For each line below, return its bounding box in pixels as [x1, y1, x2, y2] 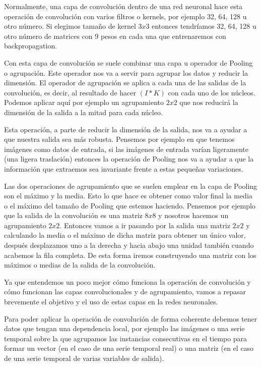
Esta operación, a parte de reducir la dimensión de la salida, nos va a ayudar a [4, 124, 247, 134]
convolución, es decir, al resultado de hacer [4, 87, 136, 97]
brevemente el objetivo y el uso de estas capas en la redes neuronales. [4, 296, 218, 307]
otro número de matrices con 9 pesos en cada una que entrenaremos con [4, 30, 226, 41]
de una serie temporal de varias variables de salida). [4, 353, 164, 363]
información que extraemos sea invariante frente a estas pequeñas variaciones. [4, 163, 243, 174]
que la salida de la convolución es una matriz [4, 210, 143, 221]
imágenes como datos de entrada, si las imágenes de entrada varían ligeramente [4, 143, 249, 154]
